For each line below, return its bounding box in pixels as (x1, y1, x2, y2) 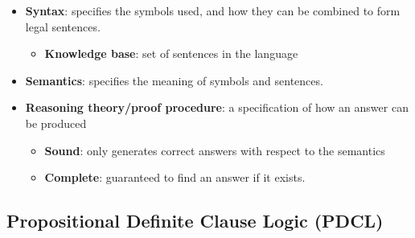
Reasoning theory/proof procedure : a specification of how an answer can (25, 99, 409, 116)
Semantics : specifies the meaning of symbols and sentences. (25, 72, 323, 88)
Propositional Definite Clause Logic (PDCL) (6, 208, 384, 233)
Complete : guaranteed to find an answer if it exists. (44, 169, 306, 186)
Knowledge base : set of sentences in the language (44, 45, 298, 62)
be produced (25, 114, 87, 131)
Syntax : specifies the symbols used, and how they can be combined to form (25, 2, 401, 18)
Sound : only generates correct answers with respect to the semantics (44, 142, 385, 158)
